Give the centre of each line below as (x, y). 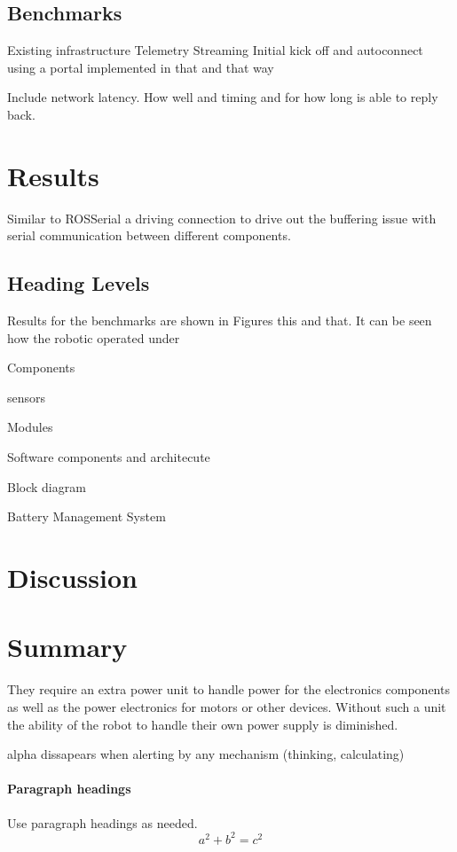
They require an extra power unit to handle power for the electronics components (228, 689)
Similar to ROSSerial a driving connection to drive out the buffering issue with (222, 218)
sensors (27, 397)
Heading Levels (79, 283)
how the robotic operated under (94, 337)
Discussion (72, 578)
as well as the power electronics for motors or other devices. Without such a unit (227, 706)
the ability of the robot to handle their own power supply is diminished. (203, 724)
